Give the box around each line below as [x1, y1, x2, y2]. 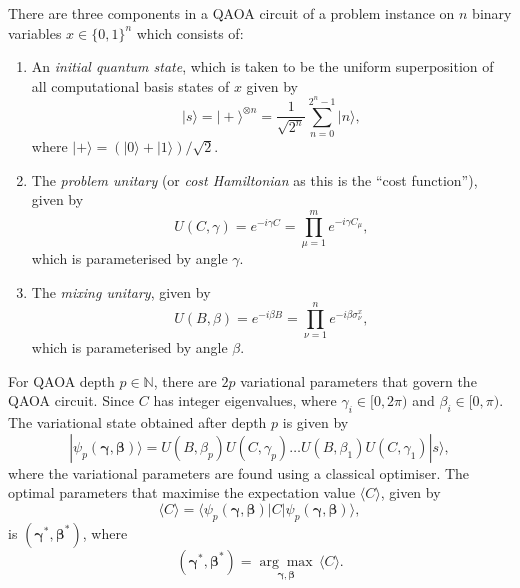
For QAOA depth [8, 370, 115, 391]
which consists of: [136, 22, 244, 43]
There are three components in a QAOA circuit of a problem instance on [8, 3, 455, 23]
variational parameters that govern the [240, 370, 477, 391]
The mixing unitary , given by [31, 281, 211, 302]
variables [8, 22, 62, 43]
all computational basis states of [31, 75, 230, 96]
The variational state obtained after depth [8, 412, 267, 433]
